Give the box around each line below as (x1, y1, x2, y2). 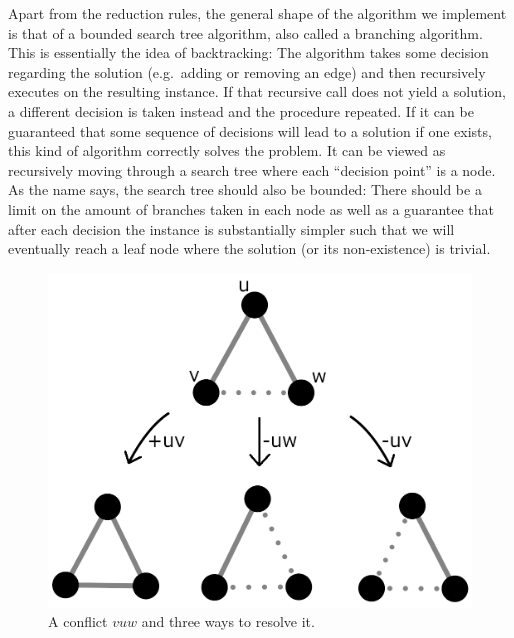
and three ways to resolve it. (141, 611, 315, 632)
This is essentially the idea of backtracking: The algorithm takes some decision (8, 42, 489, 63)
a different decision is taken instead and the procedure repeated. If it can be (8, 100, 474, 121)
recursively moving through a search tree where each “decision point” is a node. (8, 159, 496, 180)
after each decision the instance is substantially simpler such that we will (8, 218, 455, 239)
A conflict (48, 611, 108, 632)
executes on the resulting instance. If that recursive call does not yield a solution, (8, 81, 506, 102)
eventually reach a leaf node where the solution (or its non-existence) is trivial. (8, 238, 491, 259)
